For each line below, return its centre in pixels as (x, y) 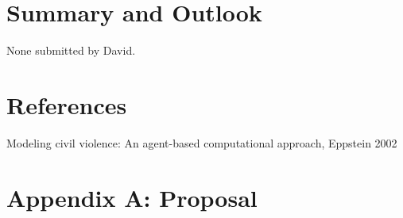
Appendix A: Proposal (132, 197)
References (67, 104)
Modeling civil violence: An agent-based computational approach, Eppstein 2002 (202, 142)
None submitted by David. (71, 50)
